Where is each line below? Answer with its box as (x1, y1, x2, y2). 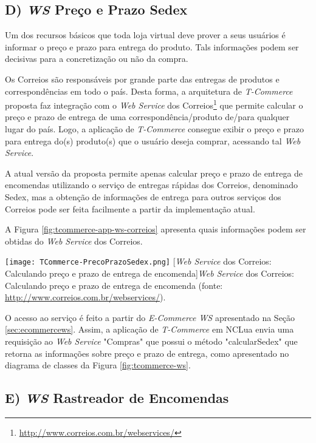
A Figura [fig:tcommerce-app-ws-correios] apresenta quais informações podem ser (5, 223, 306, 235)
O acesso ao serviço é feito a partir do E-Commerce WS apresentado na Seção (5, 311, 295, 323)
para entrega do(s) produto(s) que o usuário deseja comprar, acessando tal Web (5, 134, 301, 147)
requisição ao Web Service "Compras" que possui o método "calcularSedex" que (5, 334, 298, 347)
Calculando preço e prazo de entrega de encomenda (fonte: (5, 279, 223, 291)
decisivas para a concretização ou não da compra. (5, 52, 188, 65)
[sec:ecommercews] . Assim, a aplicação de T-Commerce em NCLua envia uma (5, 323, 294, 336)
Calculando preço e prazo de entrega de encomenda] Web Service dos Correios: (5, 267, 294, 280)
